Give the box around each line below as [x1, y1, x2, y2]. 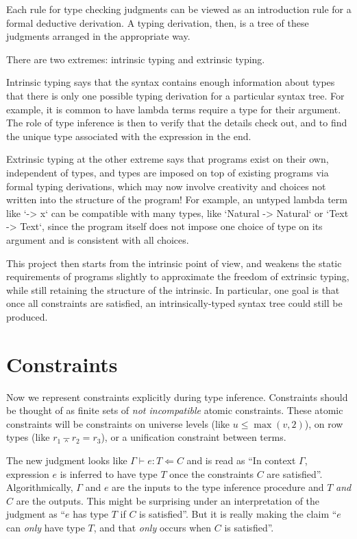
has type [73, 507, 109, 521]
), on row [304, 416, 343, 431]
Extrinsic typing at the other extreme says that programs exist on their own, [6, 152, 329, 166]
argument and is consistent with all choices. [6, 232, 189, 246]
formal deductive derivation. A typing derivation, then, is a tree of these [6, 15, 309, 30]
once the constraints [169, 466, 254, 481]
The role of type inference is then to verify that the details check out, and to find [6, 115, 347, 130]
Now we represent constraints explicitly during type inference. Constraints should [6, 389, 348, 404]
